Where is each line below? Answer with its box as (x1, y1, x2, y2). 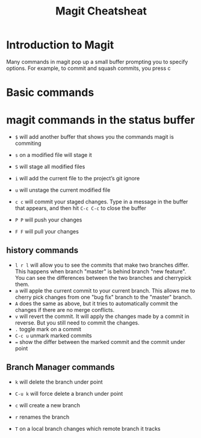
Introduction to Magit (6, 38, 114, 52)
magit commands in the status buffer (6, 113, 196, 127)
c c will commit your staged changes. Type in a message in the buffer (14, 198, 188, 206)
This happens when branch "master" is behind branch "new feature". (14, 267, 187, 275)
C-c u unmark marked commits (14, 332, 92, 339)
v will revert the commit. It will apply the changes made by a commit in (14, 313, 190, 320)
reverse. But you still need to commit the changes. (14, 319, 140, 326)
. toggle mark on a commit (14, 325, 81, 332)
